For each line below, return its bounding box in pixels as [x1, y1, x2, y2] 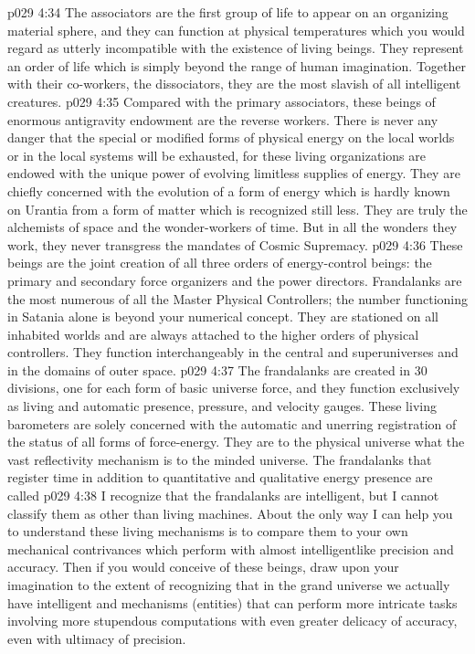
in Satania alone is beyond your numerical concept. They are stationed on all [7, 307, 439, 326]
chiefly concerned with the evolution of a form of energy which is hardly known [7, 181, 450, 200]
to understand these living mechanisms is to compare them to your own [7, 522, 408, 541]
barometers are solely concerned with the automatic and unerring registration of [7, 414, 457, 433]
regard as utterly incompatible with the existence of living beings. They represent [7, 38, 464, 58]
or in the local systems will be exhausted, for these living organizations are [7, 145, 426, 164]
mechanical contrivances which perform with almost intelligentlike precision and [7, 539, 454, 558]
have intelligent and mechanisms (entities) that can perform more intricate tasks [7, 593, 458, 612]
